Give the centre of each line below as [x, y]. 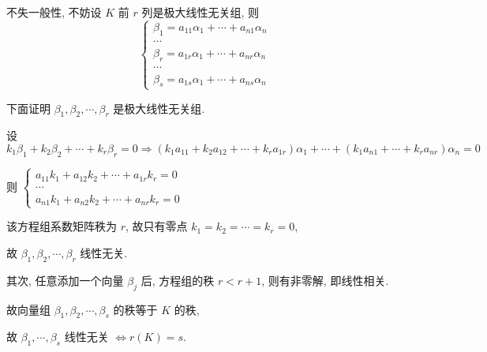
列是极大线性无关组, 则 [200, 12]
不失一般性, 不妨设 [54, 12]
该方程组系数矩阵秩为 [62, 226]
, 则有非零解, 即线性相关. [325, 280]
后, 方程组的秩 [178, 280]
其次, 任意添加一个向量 [65, 280]
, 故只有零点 [157, 226]
